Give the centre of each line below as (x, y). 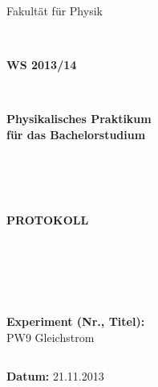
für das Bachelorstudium (76, 134)
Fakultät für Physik (55, 10)
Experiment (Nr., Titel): (76, 321)
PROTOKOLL (48, 220)
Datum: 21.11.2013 (55, 375)
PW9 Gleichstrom (51, 337)
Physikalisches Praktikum (79, 119)
